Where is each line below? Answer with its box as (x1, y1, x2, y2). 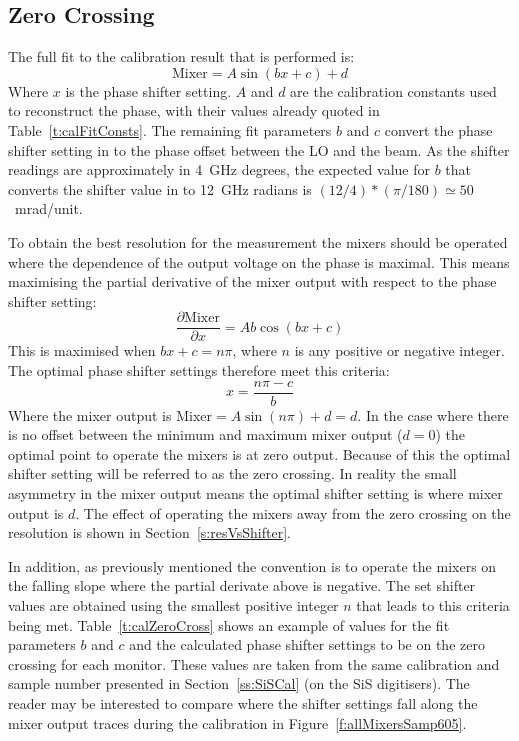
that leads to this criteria (356, 594, 510, 615)
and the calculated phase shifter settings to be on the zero (129, 634, 485, 655)
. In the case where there (357, 404, 509, 425)
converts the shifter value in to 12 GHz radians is (8, 178, 312, 199)
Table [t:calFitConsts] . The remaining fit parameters (8, 119, 332, 140)
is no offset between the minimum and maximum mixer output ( (8, 424, 403, 445)
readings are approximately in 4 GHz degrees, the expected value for (8, 159, 430, 180)
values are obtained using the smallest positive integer (8, 594, 339, 615)
